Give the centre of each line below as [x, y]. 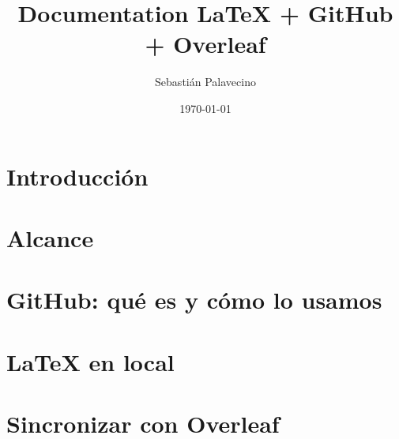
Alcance [50, 237]
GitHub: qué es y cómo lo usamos [194, 300]
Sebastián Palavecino [205, 82]
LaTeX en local [90, 361]
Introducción [77, 176]
